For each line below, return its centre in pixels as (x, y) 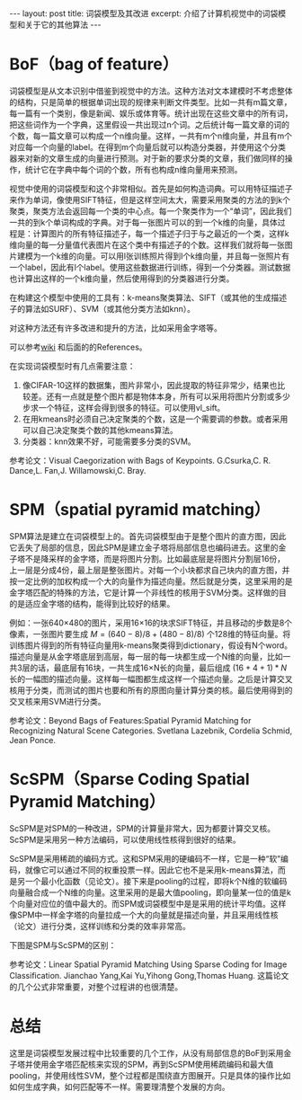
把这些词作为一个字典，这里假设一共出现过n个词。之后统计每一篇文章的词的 (150, 124)
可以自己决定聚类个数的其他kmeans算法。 (100, 430)
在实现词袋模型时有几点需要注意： (72, 366)
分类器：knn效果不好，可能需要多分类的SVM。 (109, 441)
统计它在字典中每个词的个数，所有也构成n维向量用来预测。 (133, 169)
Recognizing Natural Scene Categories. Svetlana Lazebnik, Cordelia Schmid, (151, 731)
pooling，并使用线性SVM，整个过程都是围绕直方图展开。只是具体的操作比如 (150, 1075)
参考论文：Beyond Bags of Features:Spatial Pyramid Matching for (130, 720)
